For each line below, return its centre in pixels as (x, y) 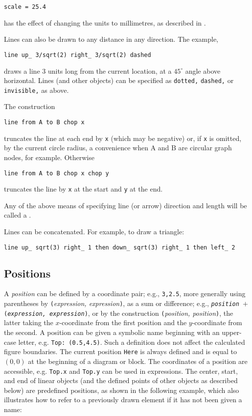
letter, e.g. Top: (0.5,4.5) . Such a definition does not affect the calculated (132, 342)
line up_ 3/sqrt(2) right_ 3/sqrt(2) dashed (78, 55)
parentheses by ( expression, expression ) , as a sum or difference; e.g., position (122, 303)
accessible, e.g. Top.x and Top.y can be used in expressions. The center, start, (121, 371)
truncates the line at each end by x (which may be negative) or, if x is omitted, (123, 138)
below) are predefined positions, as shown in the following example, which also (122, 390)
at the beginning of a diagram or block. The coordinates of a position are (138, 361)
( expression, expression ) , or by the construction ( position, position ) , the (119, 313)
